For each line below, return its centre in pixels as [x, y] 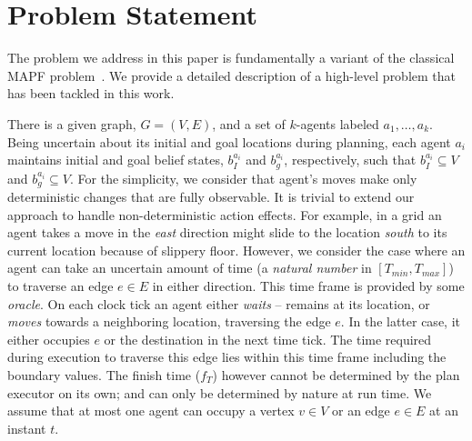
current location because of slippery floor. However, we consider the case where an [236, 250]
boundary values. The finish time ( [104, 374]
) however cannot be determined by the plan [336, 374]
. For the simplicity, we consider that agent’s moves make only [244, 178]
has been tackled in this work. [91, 93]
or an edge [361, 411]
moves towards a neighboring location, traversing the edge [169, 321]
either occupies [49, 339]
